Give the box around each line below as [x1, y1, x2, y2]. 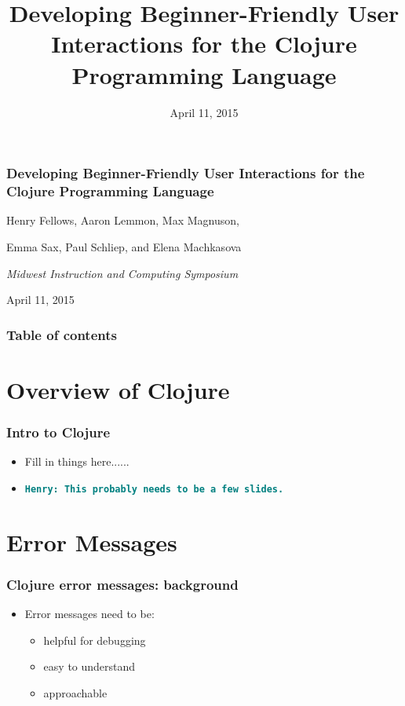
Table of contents [6, 324, 117, 344]
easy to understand [43, 658, 136, 675]
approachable [43, 684, 108, 701]
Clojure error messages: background [6, 574, 239, 594]
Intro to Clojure [6, 422, 111, 441]
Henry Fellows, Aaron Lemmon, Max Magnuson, [6, 212, 239, 229]
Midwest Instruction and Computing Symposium [6, 265, 239, 281]
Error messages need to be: [24, 605, 155, 621]
